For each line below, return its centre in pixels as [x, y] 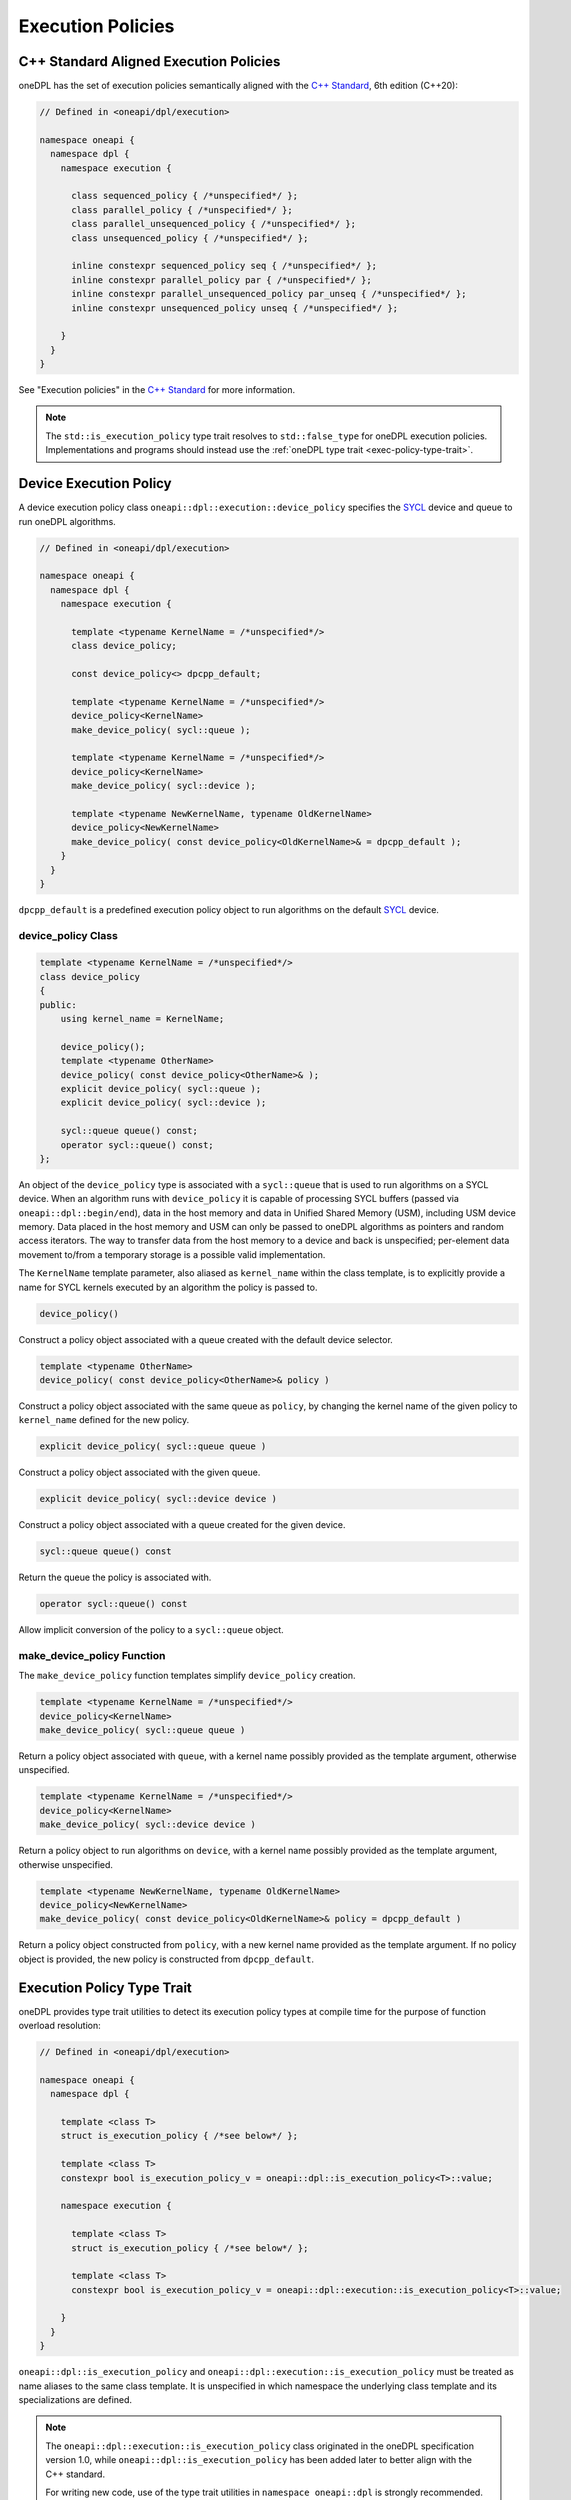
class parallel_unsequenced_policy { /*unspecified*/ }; [214, 224]
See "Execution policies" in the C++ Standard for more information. [156, 390]
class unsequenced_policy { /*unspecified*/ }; [190, 238]
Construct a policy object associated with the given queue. [139, 1472]
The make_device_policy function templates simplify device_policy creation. [187, 1676]
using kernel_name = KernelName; [142, 1018]
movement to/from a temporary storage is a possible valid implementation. [172, 1254]
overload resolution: [59, 2026]
